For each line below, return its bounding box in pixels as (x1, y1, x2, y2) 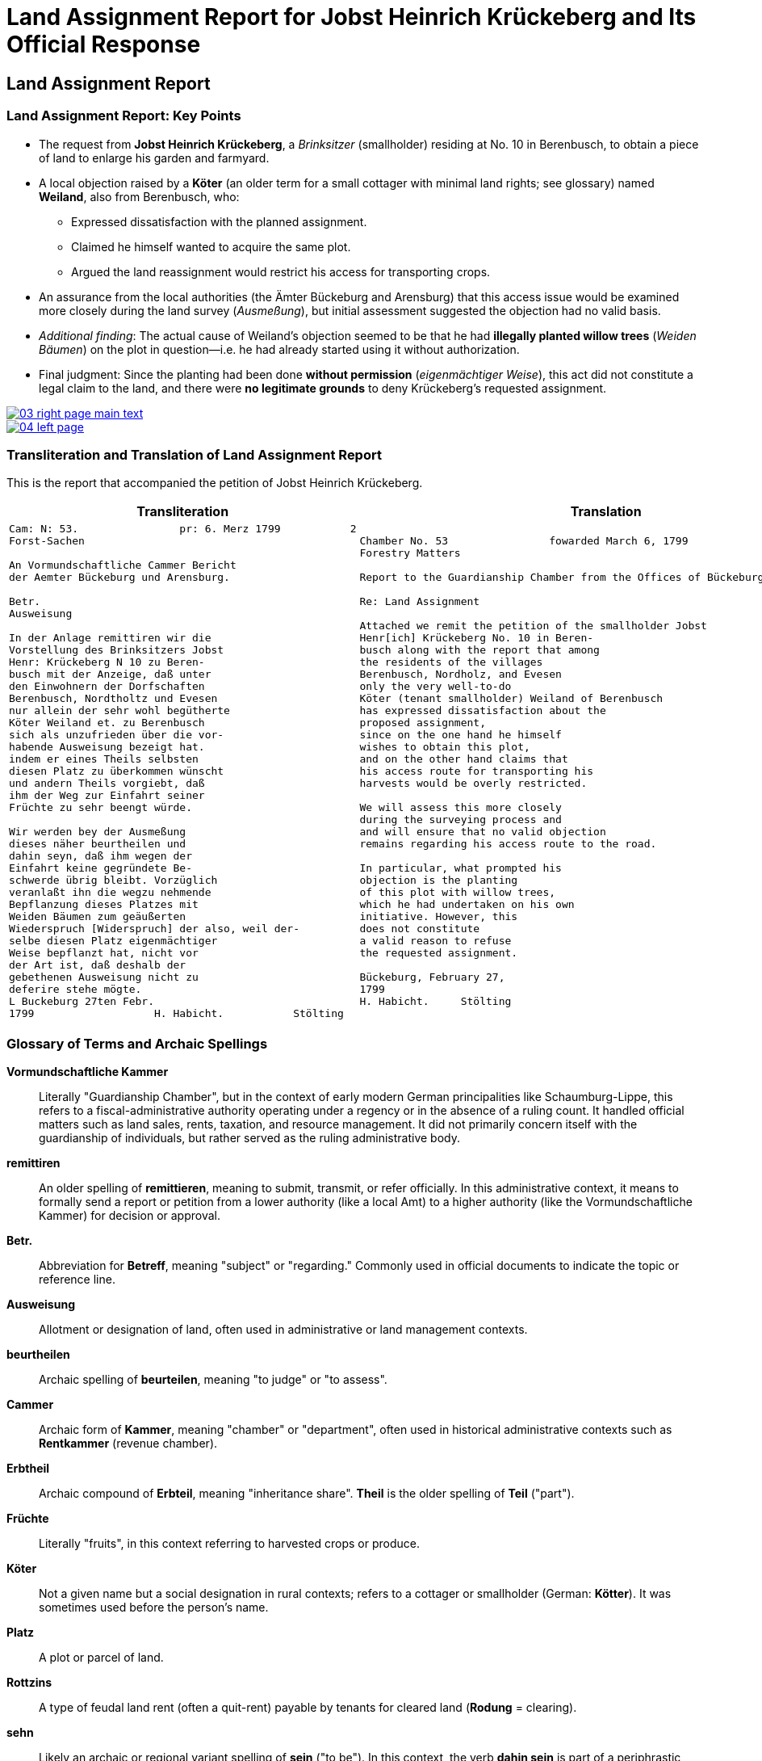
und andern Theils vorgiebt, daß (9, 777, 205, 790)
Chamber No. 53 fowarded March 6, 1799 (359, 535, 689, 548)
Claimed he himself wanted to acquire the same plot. (71, 239, 351, 254)
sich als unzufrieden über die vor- (9, 729, 224, 742)
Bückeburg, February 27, (359, 971, 505, 984)
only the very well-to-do (359, 680, 512, 693)
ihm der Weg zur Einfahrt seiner (9, 789, 205, 802)
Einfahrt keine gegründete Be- (9, 862, 192, 875)
